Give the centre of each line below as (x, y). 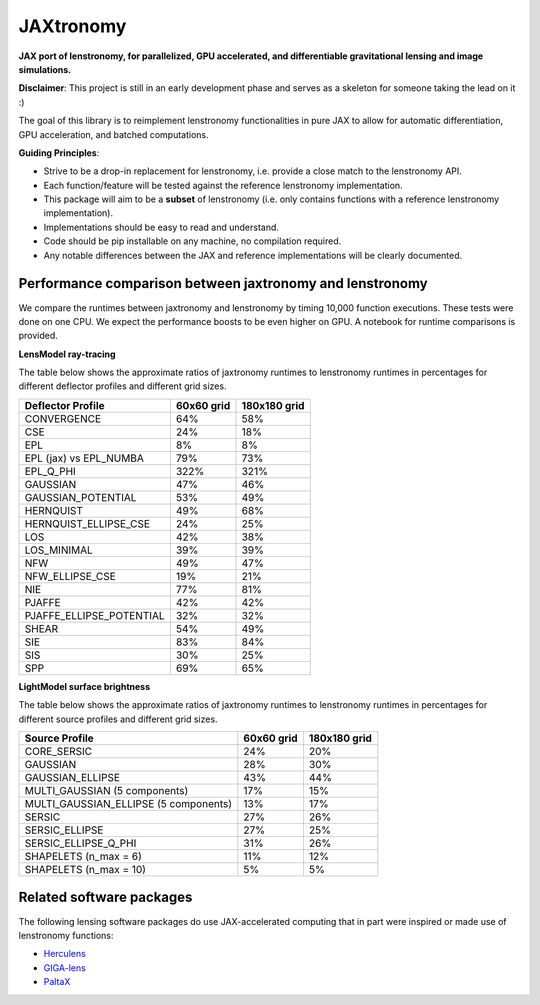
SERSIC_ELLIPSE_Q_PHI (80, 843)
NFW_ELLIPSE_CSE (70, 576)
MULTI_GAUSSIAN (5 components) (106, 791)
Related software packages (105, 897)
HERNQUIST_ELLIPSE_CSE (87, 523)
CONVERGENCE (63, 418)
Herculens (65, 954)
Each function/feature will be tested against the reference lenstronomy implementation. (223, 185)
